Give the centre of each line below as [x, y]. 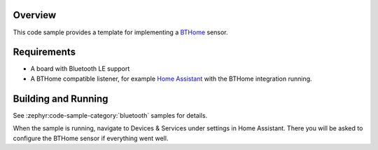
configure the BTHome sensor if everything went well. [91, 138]
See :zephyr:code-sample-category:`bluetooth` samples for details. [110, 115]
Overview [35, 15]
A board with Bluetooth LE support [80, 69]
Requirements [44, 52]
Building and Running [61, 98]
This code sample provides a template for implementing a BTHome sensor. [120, 32]
